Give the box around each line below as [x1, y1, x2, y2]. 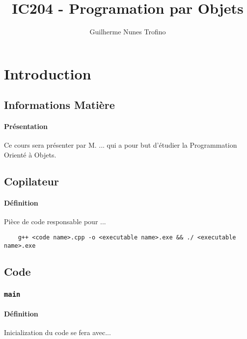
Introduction [4, 63, 91, 83]
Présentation [4, 121, 48, 131]
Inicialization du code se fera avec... [4, 327, 111, 338]
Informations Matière [4, 97, 115, 112]
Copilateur [4, 174, 59, 189]
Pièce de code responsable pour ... [4, 216, 106, 227]
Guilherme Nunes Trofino [89, 26, 166, 37]
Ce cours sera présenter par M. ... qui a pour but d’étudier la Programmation [4, 140, 237, 150]
